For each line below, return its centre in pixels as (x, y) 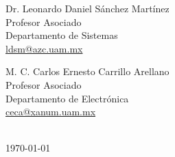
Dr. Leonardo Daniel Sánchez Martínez (87, 8)
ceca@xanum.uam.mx (51, 112)
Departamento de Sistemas (62, 35)
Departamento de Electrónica (67, 98)
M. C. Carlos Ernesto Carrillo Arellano (87, 71)
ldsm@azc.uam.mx (44, 48)
